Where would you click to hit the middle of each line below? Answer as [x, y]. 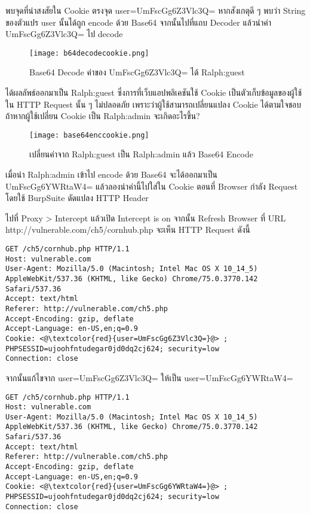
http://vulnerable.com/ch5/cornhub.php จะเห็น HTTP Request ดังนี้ [128, 229]
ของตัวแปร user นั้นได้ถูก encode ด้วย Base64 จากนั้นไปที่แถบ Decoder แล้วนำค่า [139, 22]
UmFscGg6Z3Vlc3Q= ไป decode [64, 34]
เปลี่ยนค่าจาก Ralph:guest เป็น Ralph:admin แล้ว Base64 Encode [141, 154]
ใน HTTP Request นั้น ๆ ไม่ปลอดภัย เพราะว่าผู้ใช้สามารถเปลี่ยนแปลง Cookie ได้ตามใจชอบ [154, 104]
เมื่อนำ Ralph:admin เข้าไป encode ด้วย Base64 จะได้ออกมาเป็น [111, 174]
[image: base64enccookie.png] [89, 135]
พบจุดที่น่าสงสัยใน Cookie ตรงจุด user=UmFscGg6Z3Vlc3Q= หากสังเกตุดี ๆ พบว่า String [156, 10]
